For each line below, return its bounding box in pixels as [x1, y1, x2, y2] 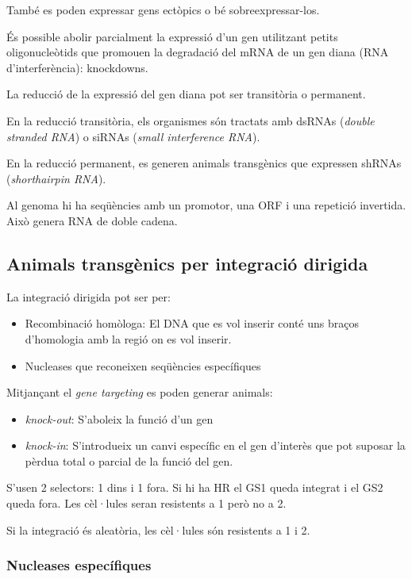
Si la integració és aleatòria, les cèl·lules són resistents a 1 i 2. [6, 521, 310, 538]
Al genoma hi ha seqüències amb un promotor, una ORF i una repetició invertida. [6, 197, 406, 213]
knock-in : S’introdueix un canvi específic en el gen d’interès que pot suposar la [25, 437, 406, 454]
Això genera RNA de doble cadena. [6, 212, 178, 228]
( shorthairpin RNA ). [6, 170, 106, 186]
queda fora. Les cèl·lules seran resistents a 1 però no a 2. [6, 495, 287, 512]
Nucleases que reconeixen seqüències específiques [25, 357, 261, 374]
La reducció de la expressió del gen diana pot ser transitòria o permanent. [6, 86, 366, 102]
